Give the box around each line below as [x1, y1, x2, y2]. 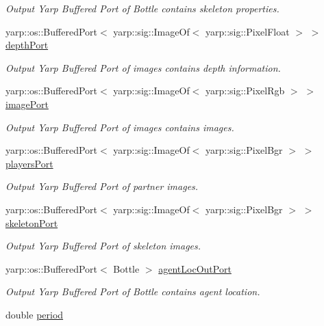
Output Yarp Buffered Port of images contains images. [5, 120, 234, 134]
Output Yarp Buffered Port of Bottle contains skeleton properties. [5, 1, 279, 15]
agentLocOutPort [158, 261, 232, 275]
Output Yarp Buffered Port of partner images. [5, 179, 199, 193]
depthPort [5, 38, 49, 52]
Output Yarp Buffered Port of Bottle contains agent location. [5, 284, 260, 299]
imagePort [5, 96, 49, 111]
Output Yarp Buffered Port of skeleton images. [5, 239, 201, 253]
